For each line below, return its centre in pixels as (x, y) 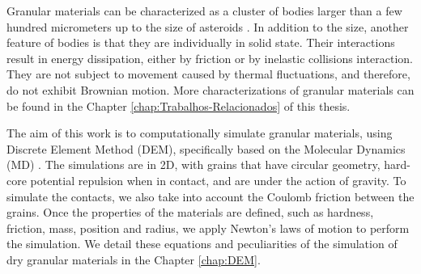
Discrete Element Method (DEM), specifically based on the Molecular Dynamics (206, 148)
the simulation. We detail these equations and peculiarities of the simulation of (202, 244)
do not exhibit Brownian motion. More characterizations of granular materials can (210, 89)
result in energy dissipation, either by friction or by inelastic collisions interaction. (210, 58)
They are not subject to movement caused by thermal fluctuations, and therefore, (208, 74)
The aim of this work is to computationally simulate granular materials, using (200, 133)
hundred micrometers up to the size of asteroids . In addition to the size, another (208, 26)
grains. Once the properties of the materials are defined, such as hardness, (190, 212)
